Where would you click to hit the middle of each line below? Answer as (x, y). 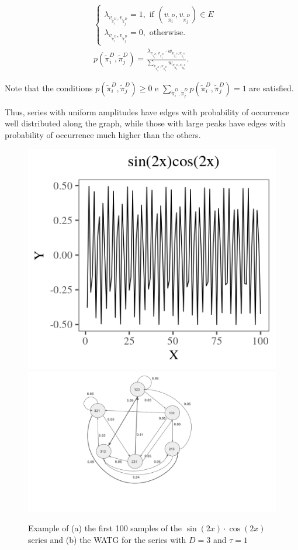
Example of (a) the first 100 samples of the (105, 528)
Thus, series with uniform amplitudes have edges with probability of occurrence (147, 111)
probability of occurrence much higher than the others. (103, 134)
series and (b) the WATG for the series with (107, 539)
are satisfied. (271, 87)
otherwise (166, 32)
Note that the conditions (49, 87)
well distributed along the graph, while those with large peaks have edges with (145, 123)
